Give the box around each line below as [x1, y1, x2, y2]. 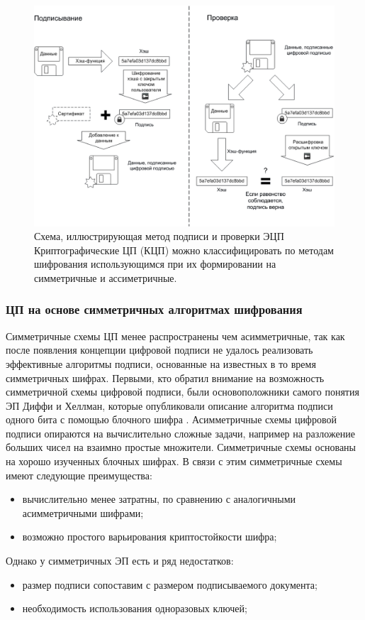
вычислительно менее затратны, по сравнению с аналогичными [22, 491, 296, 506]
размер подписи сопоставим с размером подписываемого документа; [22, 577, 318, 592]
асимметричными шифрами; [22, 505, 144, 520]
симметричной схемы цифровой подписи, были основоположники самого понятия [6, 384, 359, 399]
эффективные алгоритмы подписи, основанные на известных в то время [6, 356, 316, 371]
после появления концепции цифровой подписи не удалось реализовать [6, 342, 313, 357]
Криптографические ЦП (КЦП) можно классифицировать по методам [34, 242, 334, 257]
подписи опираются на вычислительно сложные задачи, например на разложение [6, 425, 355, 440]
